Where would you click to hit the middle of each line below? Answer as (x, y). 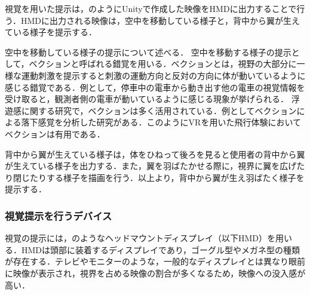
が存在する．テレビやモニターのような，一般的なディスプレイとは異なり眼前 (155, 261)
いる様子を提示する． (55, 32)
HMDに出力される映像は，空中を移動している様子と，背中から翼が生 (156, 20)
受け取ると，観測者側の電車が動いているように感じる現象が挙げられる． (147, 99)
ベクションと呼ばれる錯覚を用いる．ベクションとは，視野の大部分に (163, 64)
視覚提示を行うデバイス (59, 215)
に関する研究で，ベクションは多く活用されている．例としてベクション (159, 110)
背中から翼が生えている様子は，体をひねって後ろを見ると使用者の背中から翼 (155, 154)
